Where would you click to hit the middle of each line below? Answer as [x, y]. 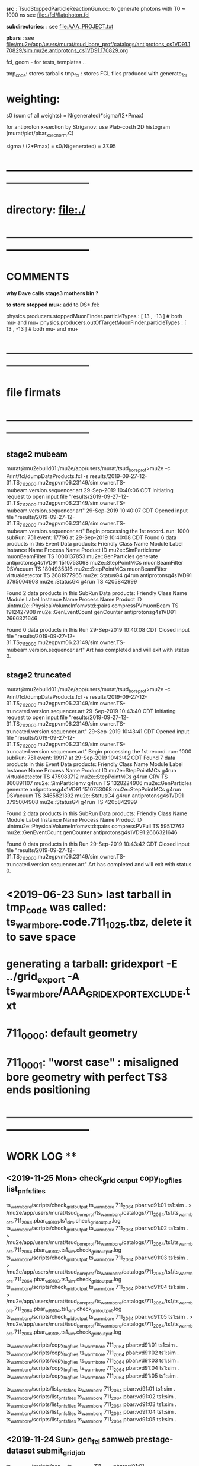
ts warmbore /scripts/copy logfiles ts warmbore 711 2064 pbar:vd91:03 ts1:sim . [93, 1361]
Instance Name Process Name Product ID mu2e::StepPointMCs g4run [91, 771]
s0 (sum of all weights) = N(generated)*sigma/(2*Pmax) [75, 115]
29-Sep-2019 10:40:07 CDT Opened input [137, 511]
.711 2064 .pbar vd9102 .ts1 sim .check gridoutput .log [67, 1250]
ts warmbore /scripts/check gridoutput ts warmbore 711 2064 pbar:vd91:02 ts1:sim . [97, 1229]
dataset [21, 1450]
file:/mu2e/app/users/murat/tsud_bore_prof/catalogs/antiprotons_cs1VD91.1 [98, 44]
